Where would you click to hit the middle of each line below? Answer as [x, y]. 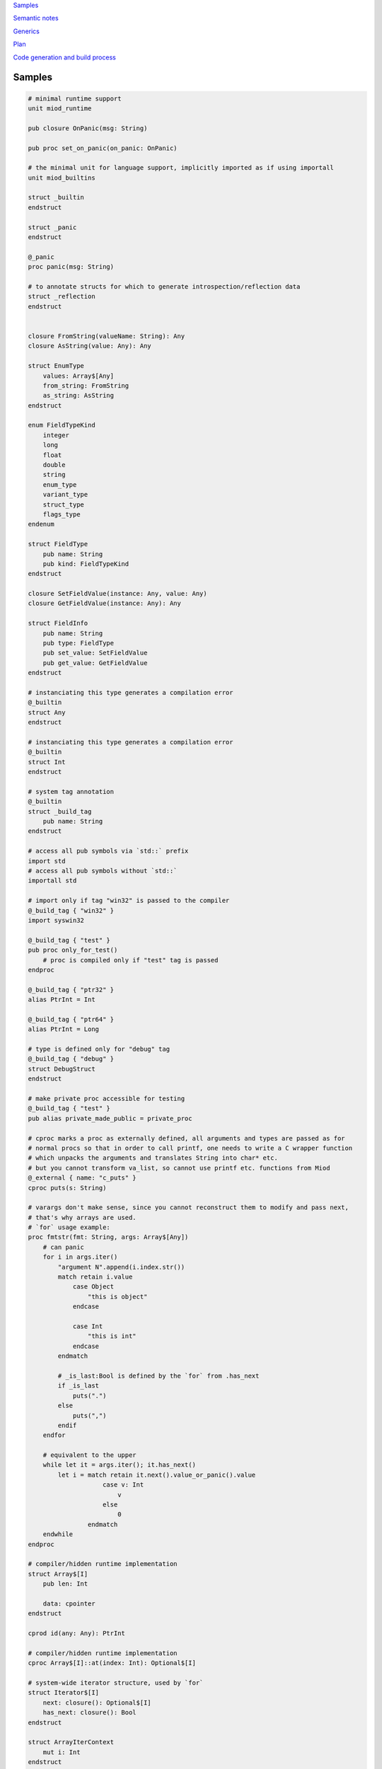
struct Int [47, 762]
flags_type [62, 514]
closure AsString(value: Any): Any [89, 346]
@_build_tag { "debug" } [71, 1059]
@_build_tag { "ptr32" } [71, 990]
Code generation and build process [64, 57]
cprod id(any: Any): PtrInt [76, 1633]
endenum [41, 524]
